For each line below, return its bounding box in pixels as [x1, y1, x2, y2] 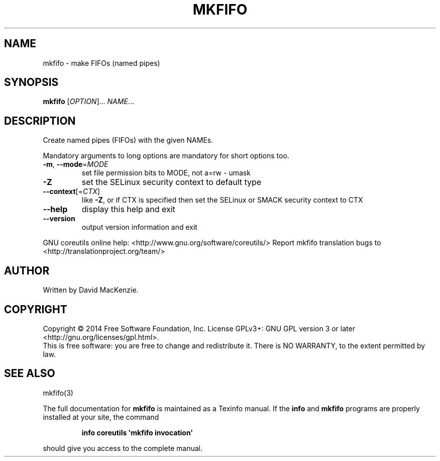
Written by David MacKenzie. [43, 286, 139, 295]
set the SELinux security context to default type [81, 177, 262, 188]
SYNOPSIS [4, 76, 59, 89]
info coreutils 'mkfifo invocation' [81, 428, 193, 437]
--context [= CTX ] [43, 187, 100, 196]
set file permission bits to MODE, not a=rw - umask [81, 168, 251, 177]
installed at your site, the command [43, 412, 159, 421]
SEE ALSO [4, 367, 55, 380]
